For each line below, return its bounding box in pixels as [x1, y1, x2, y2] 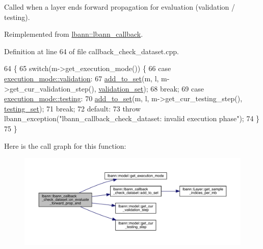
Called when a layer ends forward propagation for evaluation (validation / [4, 2, 235, 12]
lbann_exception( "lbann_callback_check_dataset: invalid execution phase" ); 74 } [4, 113, 260, 124]
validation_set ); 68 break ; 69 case [98, 83, 204, 94]
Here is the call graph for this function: [4, 140, 126, 151]
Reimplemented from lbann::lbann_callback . [4, 29, 143, 39]
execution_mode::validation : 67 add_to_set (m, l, [4, 73, 159, 83]
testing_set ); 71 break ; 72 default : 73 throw [4, 103, 141, 114]
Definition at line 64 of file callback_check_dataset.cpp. [4, 46, 179, 56]
